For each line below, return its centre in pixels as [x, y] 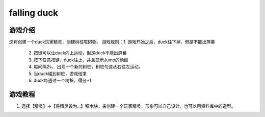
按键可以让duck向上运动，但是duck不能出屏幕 [80, 53]
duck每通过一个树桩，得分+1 [63, 80]
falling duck [34, 13]
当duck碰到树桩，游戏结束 [60, 73]
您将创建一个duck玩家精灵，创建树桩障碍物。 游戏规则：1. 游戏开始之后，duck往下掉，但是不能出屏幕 [112, 42]
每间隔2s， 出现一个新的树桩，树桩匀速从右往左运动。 [88, 67]
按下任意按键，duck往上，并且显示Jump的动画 [81, 60]
